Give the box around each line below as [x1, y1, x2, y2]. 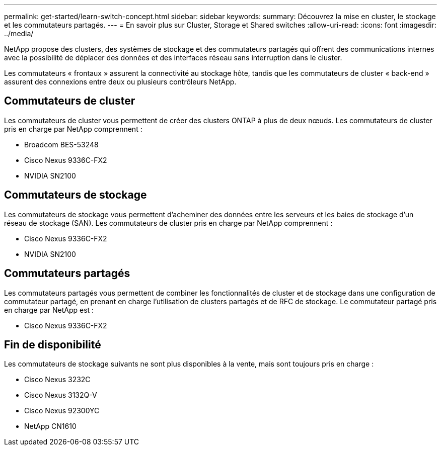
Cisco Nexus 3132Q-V [24, 391, 97, 400]
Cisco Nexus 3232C [24, 375, 91, 384]
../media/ [4, 29, 34, 38]
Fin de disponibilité [4, 338, 101, 351]
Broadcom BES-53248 [24, 140, 99, 149]
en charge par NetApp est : [4, 305, 94, 314]
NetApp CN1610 [24, 422, 77, 431]
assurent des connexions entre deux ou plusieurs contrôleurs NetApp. [4, 77, 237, 86]
